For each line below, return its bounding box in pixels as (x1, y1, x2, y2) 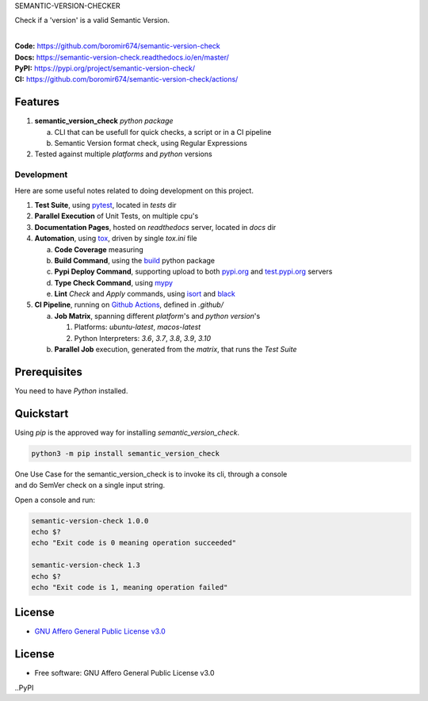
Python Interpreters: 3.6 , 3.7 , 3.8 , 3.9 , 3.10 (74, 333, 212, 343)
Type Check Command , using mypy (54, 278, 174, 287)
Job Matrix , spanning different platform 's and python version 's (54, 311, 261, 320)
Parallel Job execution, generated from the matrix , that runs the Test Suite (54, 345, 297, 354)
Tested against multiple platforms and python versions (34, 149, 213, 159)
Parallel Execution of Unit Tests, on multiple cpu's (34, 211, 199, 221)
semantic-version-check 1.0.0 (31, 516, 149, 525)
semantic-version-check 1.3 (31, 561, 140, 570)
